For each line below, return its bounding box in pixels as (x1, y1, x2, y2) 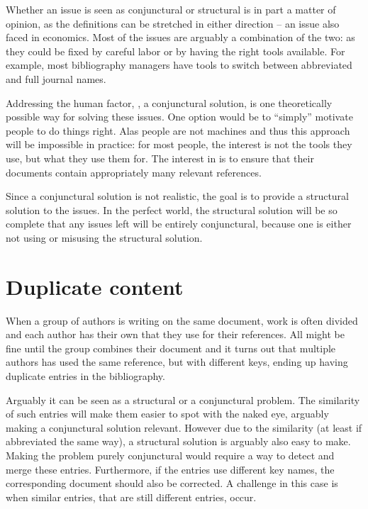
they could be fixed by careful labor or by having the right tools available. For (6, 43, 345, 58)
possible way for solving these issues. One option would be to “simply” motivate (6, 109, 353, 124)
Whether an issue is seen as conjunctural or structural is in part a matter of (6, 2, 336, 16)
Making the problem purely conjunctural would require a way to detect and (6, 447, 335, 462)
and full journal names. (6, 71, 106, 86)
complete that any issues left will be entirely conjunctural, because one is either (6, 216, 352, 231)
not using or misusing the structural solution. (6, 230, 203, 245)
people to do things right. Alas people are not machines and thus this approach (6, 123, 350, 138)
